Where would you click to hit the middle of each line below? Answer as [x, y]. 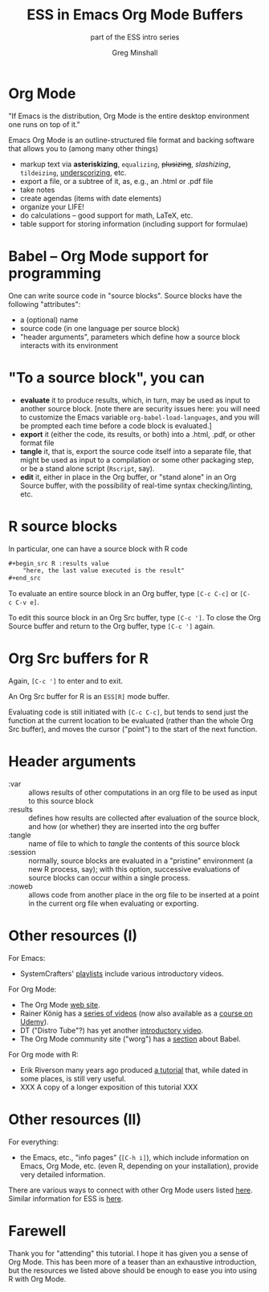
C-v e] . [28, 602]
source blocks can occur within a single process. [109, 878]
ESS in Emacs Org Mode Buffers [135, 15]
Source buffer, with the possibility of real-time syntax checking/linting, [136, 485]
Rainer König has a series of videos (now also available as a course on [136, 1013]
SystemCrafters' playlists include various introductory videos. [122, 973]
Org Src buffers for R [78, 658]
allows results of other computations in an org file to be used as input [143, 792]
